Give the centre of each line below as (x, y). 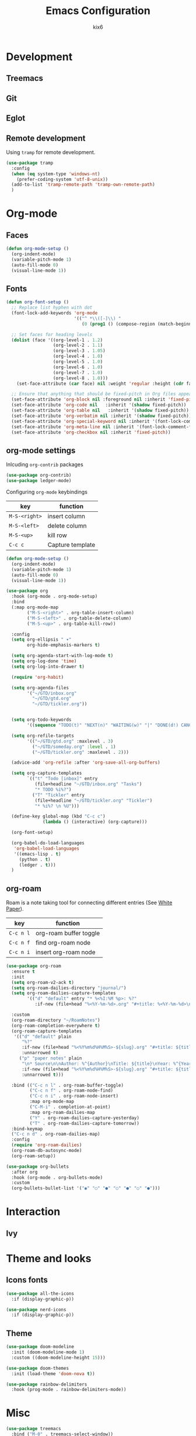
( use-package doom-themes (37, 1368)
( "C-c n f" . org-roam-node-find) (71, 1090)
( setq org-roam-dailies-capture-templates (64, 993)
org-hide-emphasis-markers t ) (64, 645)
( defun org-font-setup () (37, 302)
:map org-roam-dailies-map (62, 1112)
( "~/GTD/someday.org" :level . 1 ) (74, 747)
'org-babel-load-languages (47, 848)
